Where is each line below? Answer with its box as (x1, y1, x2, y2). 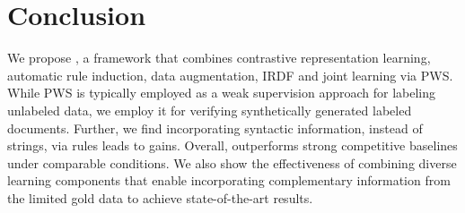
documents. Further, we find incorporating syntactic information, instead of (7, 118, 423, 137)
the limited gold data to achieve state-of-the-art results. (7, 188, 313, 207)
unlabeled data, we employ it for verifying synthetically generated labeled (7, 100, 412, 119)
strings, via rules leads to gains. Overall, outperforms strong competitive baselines (7, 136, 458, 155)
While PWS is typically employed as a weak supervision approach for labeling (7, 83, 436, 102)
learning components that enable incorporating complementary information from (7, 171, 451, 190)
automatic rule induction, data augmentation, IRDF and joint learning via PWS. (7, 65, 453, 84)
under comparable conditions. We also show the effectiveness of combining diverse (7, 153, 457, 172)
